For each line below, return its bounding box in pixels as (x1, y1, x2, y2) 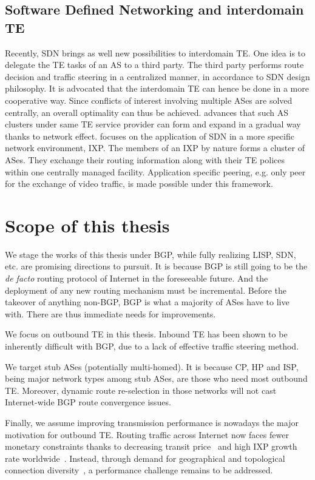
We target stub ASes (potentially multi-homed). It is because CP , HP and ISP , (5, 360, 299, 373)
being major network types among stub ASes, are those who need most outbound (5, 372, 308, 385)
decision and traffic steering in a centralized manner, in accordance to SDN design (5, 70, 310, 83)
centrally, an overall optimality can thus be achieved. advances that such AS (5, 106, 288, 118)
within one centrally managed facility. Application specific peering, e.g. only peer (5, 165, 306, 178)
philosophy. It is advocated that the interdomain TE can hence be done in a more (5, 82, 309, 95)
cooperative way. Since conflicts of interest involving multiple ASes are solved (5, 93, 293, 106)
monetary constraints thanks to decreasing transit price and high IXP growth (5, 440, 297, 453)
